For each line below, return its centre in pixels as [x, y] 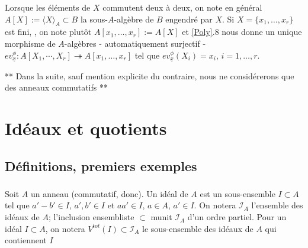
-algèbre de [134, 19]
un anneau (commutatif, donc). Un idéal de [109, 193]
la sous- [94, 19]
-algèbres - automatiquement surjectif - [135, 43]
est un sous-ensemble [238, 193]
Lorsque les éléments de [48, 7]
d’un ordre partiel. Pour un [237, 217]
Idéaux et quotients [86, 128]
